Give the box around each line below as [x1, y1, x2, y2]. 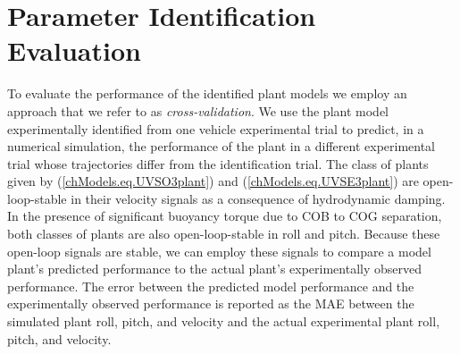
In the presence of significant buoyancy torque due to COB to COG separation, [7, 206, 442, 225]
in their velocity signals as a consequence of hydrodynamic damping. [71, 189, 446, 207]
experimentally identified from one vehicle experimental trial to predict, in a [7, 119, 424, 138]
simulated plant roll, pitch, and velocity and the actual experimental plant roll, [7, 312, 440, 331]
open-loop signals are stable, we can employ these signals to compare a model [7, 241, 431, 260]
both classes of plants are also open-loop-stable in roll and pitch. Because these [7, 224, 440, 243]
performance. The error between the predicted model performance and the [7, 276, 414, 295]
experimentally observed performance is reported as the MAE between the [7, 294, 414, 313]
